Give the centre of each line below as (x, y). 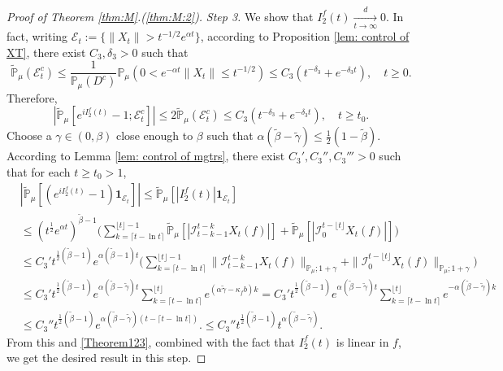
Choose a (29, 135)
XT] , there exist (46, 52)
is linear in (362, 341)
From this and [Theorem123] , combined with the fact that (151, 341)
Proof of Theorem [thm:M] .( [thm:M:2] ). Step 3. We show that (160, 16)
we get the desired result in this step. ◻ (106, 358)
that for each (39, 171)
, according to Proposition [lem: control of (305, 36)
